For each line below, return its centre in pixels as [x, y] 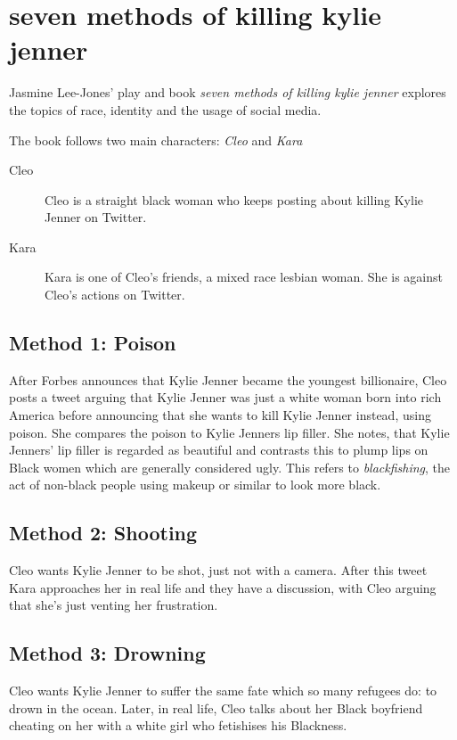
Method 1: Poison [93, 343]
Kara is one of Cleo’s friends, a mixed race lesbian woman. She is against [244, 277]
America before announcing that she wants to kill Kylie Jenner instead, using [220, 415]
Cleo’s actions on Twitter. [115, 295]
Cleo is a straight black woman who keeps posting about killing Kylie [234, 199]
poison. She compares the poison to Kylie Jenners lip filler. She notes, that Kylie [229, 432]
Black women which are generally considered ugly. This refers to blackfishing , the [230, 467]
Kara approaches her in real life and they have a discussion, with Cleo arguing [223, 587]
